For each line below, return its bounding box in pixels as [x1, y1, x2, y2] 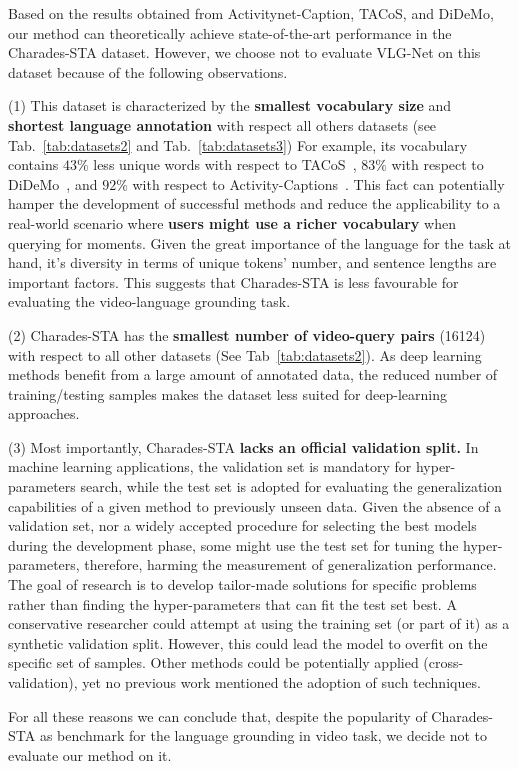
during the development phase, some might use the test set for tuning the [8, 534, 459, 555]
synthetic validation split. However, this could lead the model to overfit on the [8, 632, 488, 653]
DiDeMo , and [8, 173, 98, 194]
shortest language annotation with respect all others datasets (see [8, 114, 437, 135]
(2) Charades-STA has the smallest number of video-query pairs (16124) [8, 324, 486, 345]
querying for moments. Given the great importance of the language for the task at [8, 232, 511, 253]
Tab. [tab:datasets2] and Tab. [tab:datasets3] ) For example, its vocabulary [8, 134, 468, 155]
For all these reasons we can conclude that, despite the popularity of [8, 705, 427, 726]
